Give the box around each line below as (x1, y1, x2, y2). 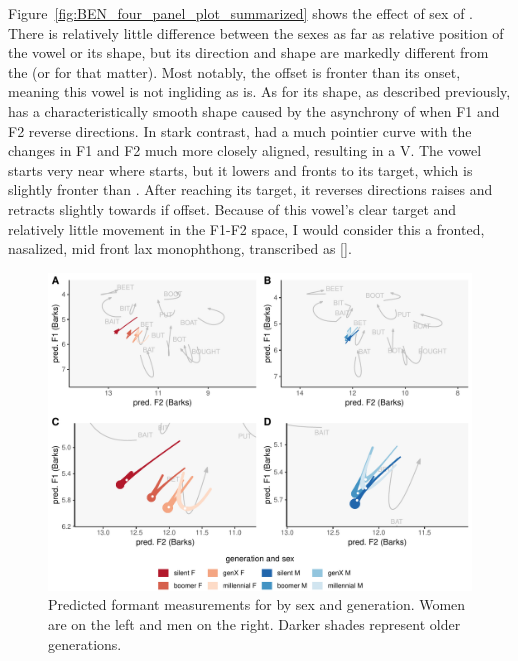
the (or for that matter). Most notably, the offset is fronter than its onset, (8, 61, 461, 82)
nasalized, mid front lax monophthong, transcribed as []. (8, 238, 352, 259)
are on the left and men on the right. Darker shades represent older (48, 613, 461, 634)
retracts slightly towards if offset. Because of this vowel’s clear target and (8, 198, 457, 219)
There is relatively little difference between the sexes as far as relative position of (8, 22, 504, 43)
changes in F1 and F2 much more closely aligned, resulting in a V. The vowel (8, 140, 482, 161)
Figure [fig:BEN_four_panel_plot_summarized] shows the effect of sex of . (8, 3, 473, 23)
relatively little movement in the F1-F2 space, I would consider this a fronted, (8, 218, 485, 239)
